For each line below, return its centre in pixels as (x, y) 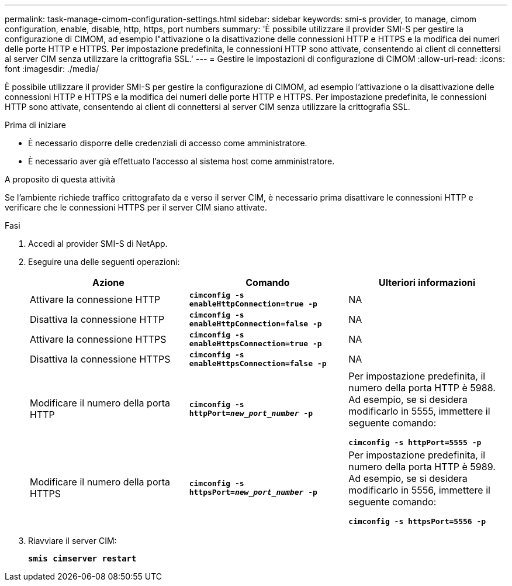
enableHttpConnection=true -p (253, 304)
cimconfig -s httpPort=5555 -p (415, 442)
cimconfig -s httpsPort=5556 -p (417, 521)
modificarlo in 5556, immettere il (419, 490)
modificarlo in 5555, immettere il (419, 411)
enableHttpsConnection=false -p (258, 363)
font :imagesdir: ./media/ (52, 69)
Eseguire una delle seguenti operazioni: (104, 262)
